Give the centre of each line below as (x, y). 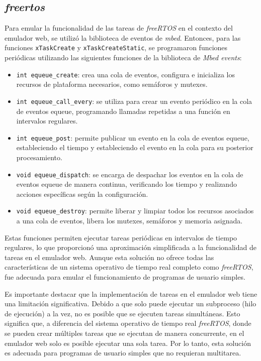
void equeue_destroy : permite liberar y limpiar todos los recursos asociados (135, 211)
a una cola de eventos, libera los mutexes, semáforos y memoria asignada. (129, 221)
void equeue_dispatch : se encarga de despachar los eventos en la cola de (130, 174)
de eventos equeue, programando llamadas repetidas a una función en (123, 111)
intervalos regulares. (47, 121)
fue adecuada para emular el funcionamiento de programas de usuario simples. (125, 277)
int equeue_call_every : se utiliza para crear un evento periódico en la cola (134, 101)
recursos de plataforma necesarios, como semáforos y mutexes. (112, 84)
